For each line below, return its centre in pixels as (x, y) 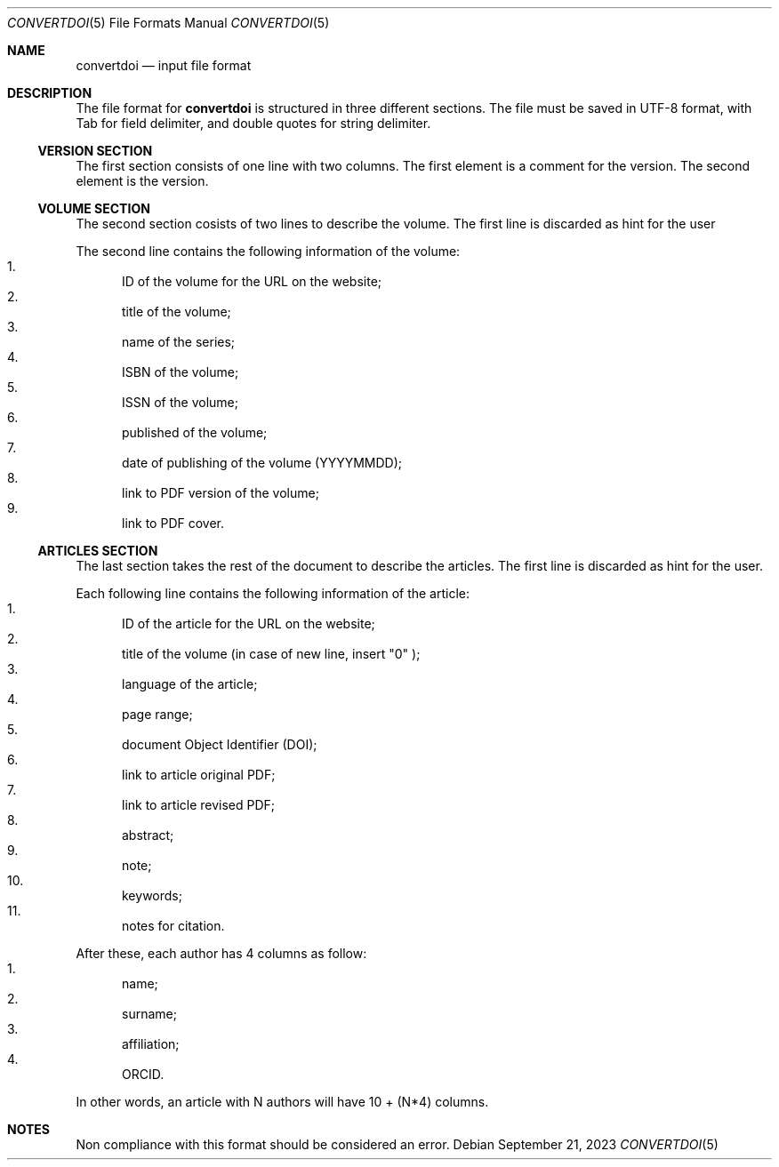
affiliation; (151, 1044)
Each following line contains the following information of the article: (273, 593)
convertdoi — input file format (164, 65)
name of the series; (179, 342)
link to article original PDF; (199, 775)
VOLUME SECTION (94, 208)
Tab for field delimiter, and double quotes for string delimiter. (253, 123)
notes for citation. (173, 926)
